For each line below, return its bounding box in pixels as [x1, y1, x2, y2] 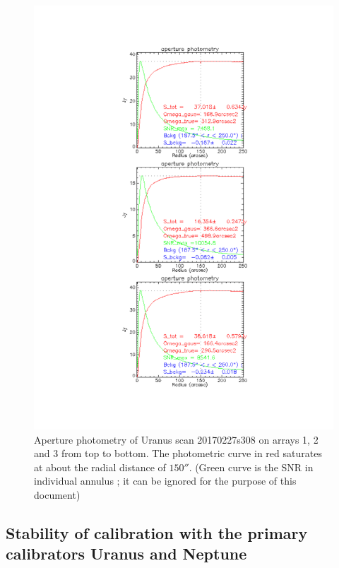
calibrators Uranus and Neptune [6, 543, 247, 564]
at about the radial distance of [34, 459, 166, 474]
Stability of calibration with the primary [6, 521, 308, 543]
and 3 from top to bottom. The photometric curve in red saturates [34, 446, 322, 461]
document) [34, 487, 81, 502]
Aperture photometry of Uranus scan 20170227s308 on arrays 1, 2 [34, 432, 319, 446]
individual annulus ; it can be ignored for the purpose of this [34, 473, 297, 488]
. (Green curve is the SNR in [189, 459, 314, 474]
